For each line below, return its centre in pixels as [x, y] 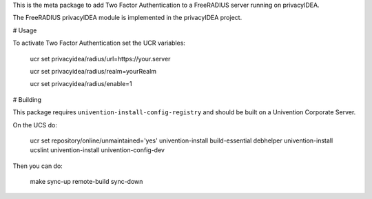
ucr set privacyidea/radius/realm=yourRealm [93, 71]
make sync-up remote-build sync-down [86, 182]
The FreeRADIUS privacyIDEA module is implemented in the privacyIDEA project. [127, 18]
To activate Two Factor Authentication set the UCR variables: [99, 43]
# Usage [25, 30]
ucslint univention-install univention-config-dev [97, 150]
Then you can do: [38, 166]
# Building [27, 99]
